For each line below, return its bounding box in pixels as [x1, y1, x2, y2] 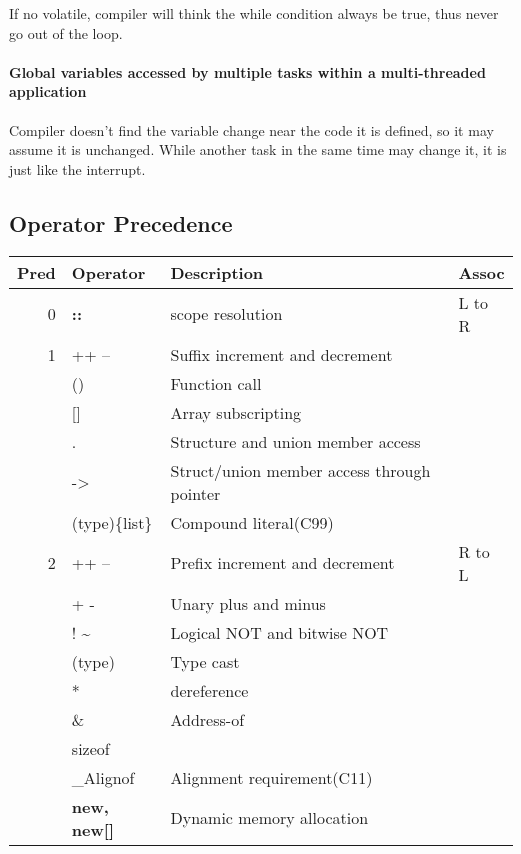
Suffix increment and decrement [170, 342, 393, 366]
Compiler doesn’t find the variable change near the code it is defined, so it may [9, 119, 494, 140]
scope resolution [170, 302, 283, 326]
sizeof [71, 736, 110, 760]
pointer [170, 481, 221, 505]
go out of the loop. [9, 22, 123, 43]
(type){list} [71, 510, 153, 534]
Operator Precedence [9, 207, 233, 238]
